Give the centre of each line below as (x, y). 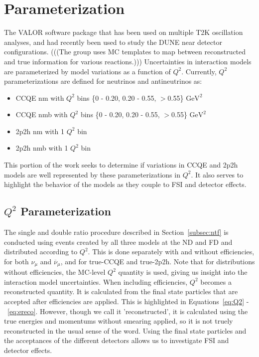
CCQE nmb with (42, 114)
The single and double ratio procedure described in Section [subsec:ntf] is (116, 232)
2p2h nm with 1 (40, 131)
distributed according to (41, 252)
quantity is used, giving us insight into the (183, 272)
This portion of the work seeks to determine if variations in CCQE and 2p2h (121, 165)
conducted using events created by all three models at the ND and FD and (118, 242)
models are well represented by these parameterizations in (92, 174)
